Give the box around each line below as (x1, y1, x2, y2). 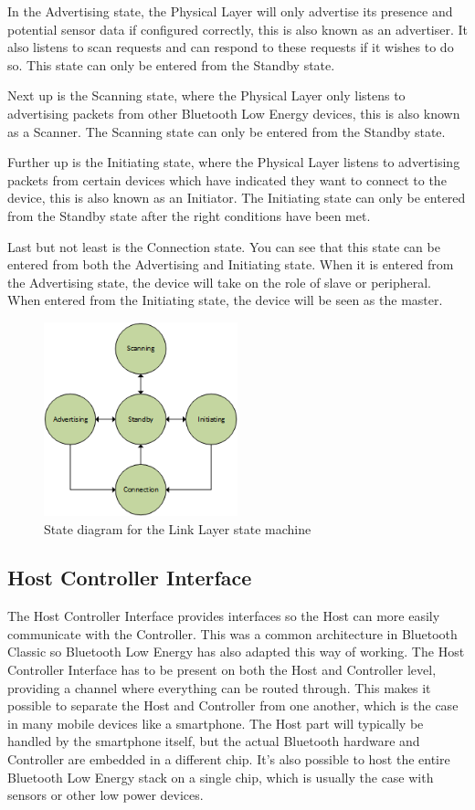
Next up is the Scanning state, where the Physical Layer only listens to (7, 86, 406, 105)
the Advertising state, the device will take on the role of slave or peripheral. (7, 272, 431, 291)
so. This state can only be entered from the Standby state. (7, 55, 335, 74)
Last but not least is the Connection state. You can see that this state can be (7, 237, 440, 256)
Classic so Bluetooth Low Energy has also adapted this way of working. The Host (7, 642, 465, 661)
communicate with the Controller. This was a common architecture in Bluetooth (7, 624, 458, 643)
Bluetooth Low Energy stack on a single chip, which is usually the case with (7, 767, 434, 786)
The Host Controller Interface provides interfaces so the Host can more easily (7, 606, 440, 626)
